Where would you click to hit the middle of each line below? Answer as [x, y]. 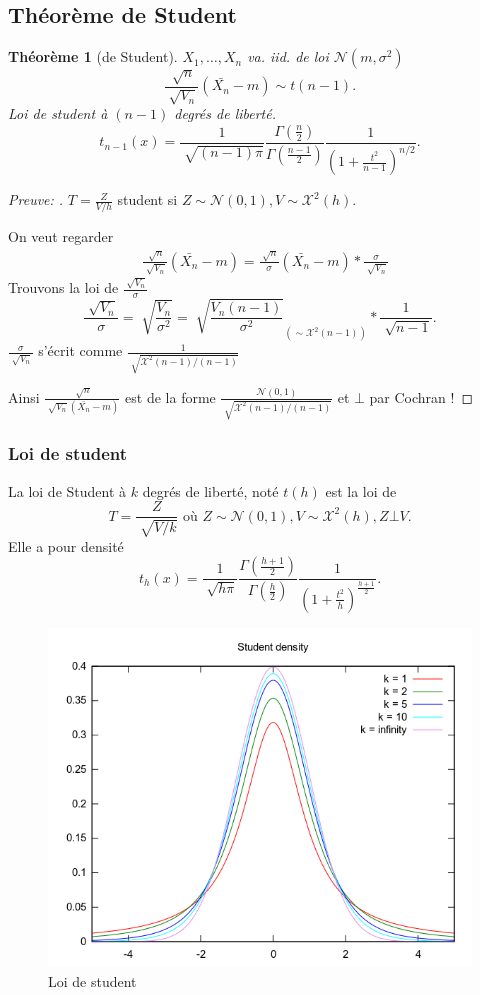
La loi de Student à [67, 490]
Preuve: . [36, 199]
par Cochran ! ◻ [421, 396]
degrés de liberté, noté [210, 490]
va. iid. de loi [288, 56]
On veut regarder [61, 236]
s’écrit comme [80, 350]
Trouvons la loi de [63, 287]
